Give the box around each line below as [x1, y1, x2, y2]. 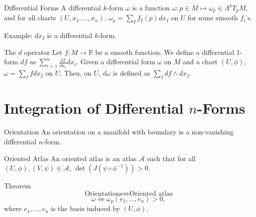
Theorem [4, 180, 31, 191]
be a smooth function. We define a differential [95, 46, 234, 57]
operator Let [24, 46, 62, 57]
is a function [132, 2, 170, 12]
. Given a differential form [76, 56, 155, 67]
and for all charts [4, 12, 56, 23]
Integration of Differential [4, 98, 184, 118]
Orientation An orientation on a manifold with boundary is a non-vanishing [4, 127, 234, 137]
